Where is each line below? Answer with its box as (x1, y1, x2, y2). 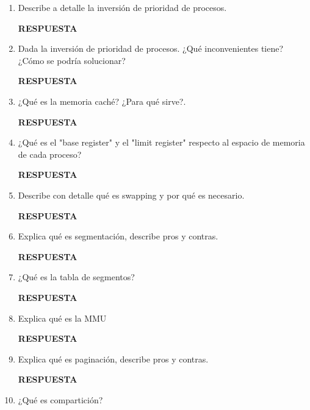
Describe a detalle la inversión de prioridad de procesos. (18, 1, 227, 13)
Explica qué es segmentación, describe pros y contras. (18, 230, 218, 242)
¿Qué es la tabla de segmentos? (18, 270, 135, 283)
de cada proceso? (18, 147, 82, 160)
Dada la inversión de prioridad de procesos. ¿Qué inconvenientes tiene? (18, 42, 284, 55)
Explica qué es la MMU (18, 311, 107, 324)
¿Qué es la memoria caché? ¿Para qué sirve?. (18, 94, 186, 107)
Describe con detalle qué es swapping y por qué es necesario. (18, 188, 245, 201)
